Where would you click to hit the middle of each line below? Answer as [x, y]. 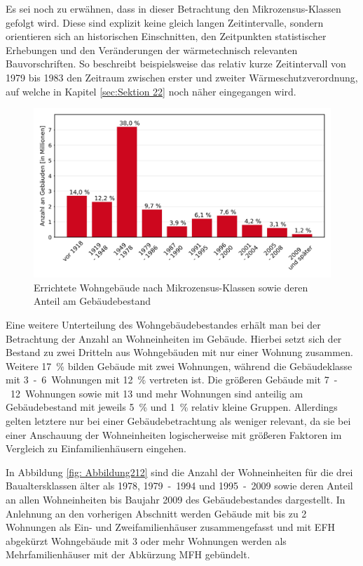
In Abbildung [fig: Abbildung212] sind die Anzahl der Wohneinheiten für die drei [179, 472]
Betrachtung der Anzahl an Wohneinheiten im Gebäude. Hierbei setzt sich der [174, 338]
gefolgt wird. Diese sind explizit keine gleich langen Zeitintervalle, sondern [165, 22]
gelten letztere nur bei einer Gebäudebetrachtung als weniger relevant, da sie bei [178, 421]
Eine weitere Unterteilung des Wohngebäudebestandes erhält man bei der [163, 324]
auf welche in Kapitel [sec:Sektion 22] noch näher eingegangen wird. [151, 91]
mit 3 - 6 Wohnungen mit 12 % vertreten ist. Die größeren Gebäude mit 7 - [172, 380]
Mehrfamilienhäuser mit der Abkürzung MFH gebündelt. [128, 554]
